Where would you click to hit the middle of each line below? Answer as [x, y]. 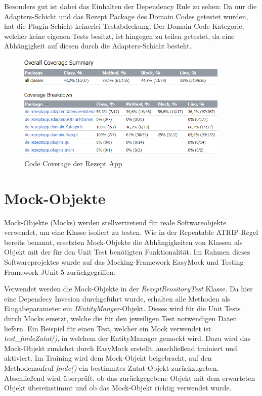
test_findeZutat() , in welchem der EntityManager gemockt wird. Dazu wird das [127, 338]
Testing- [233, 262]
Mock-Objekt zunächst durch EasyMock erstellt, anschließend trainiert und [121, 348]
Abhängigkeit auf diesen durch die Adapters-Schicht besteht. [98, 46]
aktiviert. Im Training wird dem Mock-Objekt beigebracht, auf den [108, 358]
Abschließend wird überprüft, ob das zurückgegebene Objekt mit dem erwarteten [130, 378]
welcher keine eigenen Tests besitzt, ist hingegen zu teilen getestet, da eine [119, 36]
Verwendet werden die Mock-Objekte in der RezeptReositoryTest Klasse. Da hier [128, 289]
